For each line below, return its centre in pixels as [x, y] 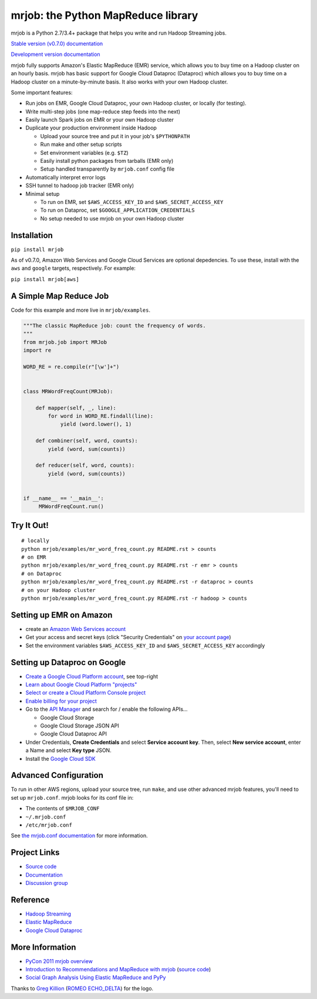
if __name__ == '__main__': [63, 498]
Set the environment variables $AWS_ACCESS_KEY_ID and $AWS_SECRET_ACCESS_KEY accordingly [145, 645]
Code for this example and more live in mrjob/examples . [81, 310]
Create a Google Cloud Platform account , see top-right [92, 676]
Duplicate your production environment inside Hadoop [91, 128]
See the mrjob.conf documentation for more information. [79, 836]
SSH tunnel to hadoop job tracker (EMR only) [80, 186]
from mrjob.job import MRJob [65, 342]
